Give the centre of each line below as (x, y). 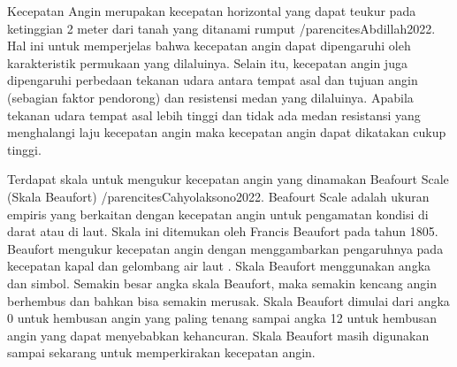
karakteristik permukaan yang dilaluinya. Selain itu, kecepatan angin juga (207, 62)
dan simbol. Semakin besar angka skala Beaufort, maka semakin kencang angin (222, 283)
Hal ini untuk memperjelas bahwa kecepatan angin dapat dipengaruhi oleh (209, 46)
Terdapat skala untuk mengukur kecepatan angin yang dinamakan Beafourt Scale (228, 179)
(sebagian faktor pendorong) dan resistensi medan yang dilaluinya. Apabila (210, 97)
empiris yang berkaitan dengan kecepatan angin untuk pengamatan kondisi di (218, 214)
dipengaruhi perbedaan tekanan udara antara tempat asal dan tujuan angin (213, 80)
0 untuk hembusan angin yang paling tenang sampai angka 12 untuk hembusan (222, 318)
